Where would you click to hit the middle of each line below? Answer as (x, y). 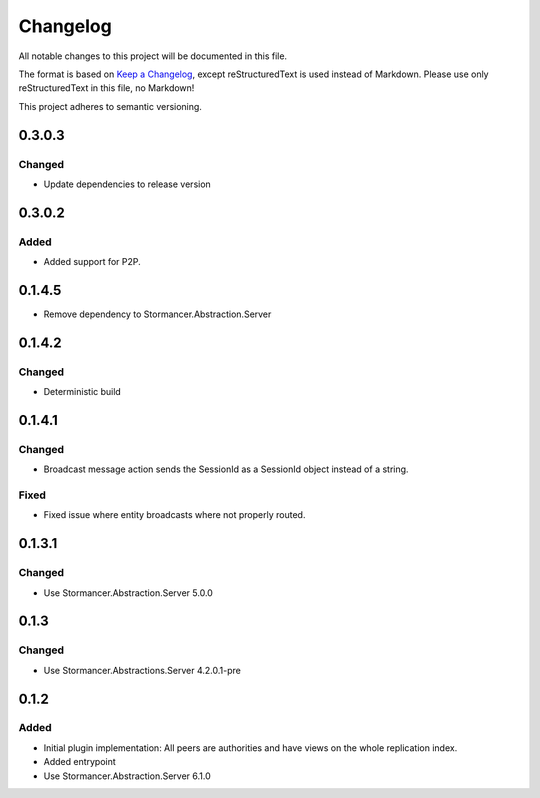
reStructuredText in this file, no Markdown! (106, 88)
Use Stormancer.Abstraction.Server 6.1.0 (127, 776)
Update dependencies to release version (127, 184)
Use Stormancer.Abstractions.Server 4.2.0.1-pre (142, 670)
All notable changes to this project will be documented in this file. (153, 56)
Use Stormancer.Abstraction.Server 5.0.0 (128, 592)
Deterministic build (82, 392)
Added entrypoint (80, 762)
